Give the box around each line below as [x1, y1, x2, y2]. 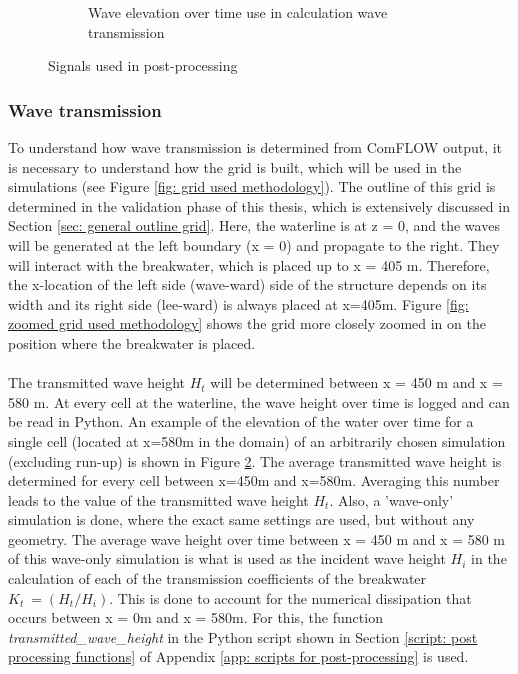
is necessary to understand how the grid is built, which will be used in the [8, 156, 462, 177]
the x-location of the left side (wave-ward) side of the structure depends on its [8, 274, 487, 295]
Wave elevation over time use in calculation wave [88, 2, 388, 22]
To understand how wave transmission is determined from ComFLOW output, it [8, 137, 503, 157]
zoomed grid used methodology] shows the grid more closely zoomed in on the [8, 313, 486, 334]
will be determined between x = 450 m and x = [210, 372, 503, 393]
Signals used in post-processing [48, 55, 238, 76]
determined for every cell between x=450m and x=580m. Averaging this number [8, 470, 500, 491]
